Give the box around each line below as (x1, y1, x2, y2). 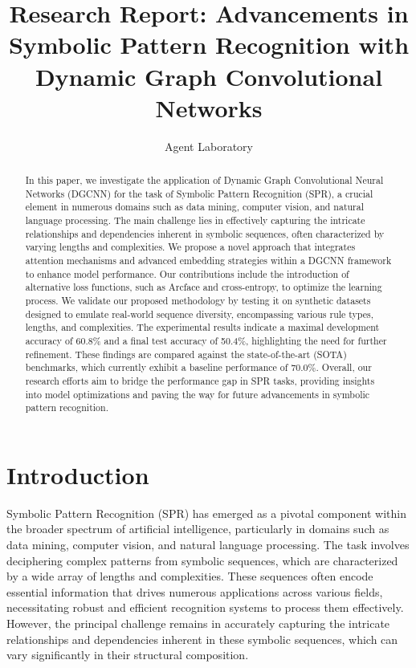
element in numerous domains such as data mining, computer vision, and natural (25, 200, 365, 214)
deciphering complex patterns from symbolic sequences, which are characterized (6, 552, 398, 568)
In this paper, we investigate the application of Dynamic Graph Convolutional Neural (25, 173, 384, 187)
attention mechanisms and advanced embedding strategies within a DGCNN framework (25, 254, 392, 267)
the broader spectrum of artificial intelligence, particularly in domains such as (6, 520, 389, 537)
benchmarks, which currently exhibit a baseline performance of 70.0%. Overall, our (25, 360, 372, 374)
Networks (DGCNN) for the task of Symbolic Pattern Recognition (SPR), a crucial (25, 186, 373, 200)
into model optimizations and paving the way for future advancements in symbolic (25, 387, 370, 401)
